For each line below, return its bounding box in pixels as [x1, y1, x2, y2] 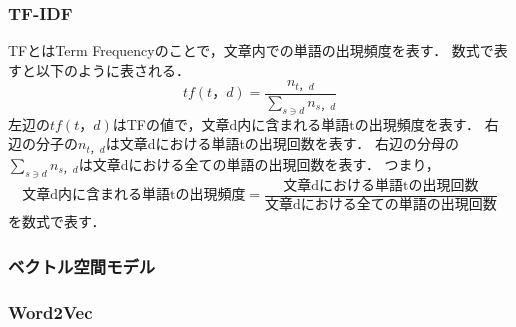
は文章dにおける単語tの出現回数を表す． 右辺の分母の [105, 133, 459, 154]
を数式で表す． [8, 211, 106, 232]
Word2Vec [8, 299, 93, 324]
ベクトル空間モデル [8, 253, 156, 278]
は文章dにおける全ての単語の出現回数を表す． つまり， [78, 153, 440, 174]
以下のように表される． [35, 59, 190, 80]
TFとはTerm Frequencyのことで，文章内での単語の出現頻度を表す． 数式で [8, 40, 494, 61]
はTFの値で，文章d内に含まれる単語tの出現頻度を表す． [112, 113, 481, 134]
